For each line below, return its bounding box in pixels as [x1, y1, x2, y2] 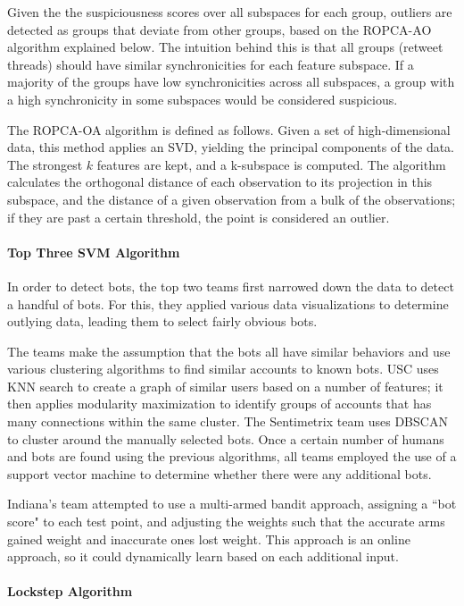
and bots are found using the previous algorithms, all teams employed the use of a [7, 447, 457, 466]
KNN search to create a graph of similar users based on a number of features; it [7, 376, 443, 395]
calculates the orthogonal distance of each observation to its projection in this [7, 173, 433, 191]
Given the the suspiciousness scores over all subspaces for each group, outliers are [7, 3, 452, 21]
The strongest [7, 155, 83, 173]
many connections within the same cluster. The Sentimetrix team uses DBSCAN [7, 412, 448, 431]
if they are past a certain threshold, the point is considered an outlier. [7, 207, 390, 226]
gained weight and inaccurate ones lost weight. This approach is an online [7, 529, 410, 548]
